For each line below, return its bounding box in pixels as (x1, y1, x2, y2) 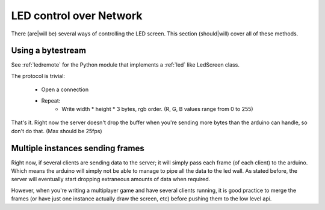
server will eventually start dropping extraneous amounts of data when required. (11, 176, 211, 183)
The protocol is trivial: (11, 72, 66, 79)
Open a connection (41, 86, 89, 93)
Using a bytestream (11, 46, 87, 56)
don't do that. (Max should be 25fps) (11, 127, 102, 134)
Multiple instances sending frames (11, 143, 144, 153)
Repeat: (41, 97, 61, 104)
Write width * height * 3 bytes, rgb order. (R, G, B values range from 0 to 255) (61, 106, 253, 113)
